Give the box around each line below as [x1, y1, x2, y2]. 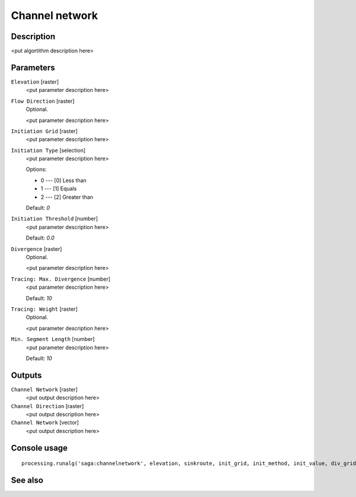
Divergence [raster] [11, 245, 62, 252]
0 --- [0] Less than [40, 177, 87, 184]
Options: [26, 166, 47, 173]
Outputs [11, 370, 42, 380]
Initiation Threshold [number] [11, 215, 98, 222]
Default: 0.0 [26, 234, 55, 241]
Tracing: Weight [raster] [11, 305, 78, 313]
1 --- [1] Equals [40, 185, 77, 192]
